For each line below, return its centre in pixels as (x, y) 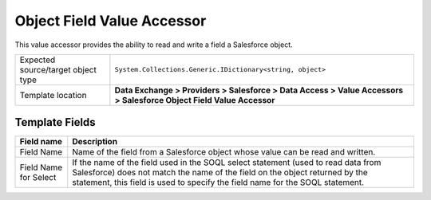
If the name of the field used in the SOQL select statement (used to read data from (227, 163)
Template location (53, 95)
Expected (38, 60)
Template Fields (55, 122)
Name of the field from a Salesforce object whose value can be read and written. (224, 152)
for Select (38, 178)
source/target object (58, 69)
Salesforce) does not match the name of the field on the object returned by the (220, 173)
